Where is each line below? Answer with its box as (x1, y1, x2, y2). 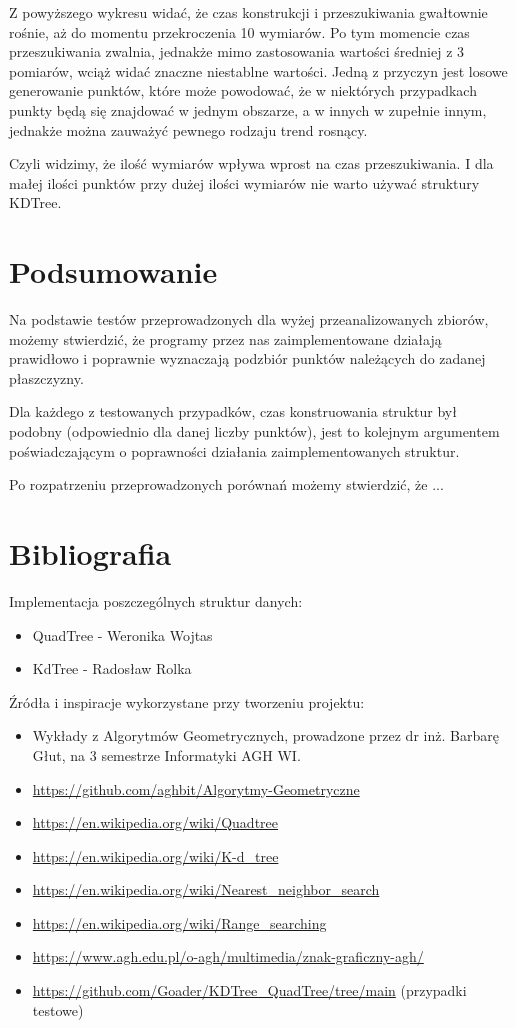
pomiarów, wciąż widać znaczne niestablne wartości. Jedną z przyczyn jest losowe (9, 60, 508, 81)
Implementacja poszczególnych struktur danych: (9, 590, 303, 611)
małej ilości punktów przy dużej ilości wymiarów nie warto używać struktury (9, 172, 480, 193)
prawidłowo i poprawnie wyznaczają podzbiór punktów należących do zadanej (9, 348, 486, 369)
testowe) (32, 999, 84, 1020)
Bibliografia (9, 533, 172, 573)
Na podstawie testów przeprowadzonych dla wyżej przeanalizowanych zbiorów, (9, 309, 489, 330)
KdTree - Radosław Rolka (32, 658, 192, 679)
